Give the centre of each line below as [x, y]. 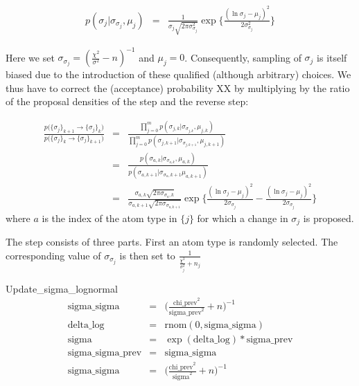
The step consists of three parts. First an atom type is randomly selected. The [172, 242]
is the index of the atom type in [110, 218]
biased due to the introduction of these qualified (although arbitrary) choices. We [178, 74]
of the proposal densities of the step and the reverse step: [127, 101]
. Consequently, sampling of [243, 57]
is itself [332, 57]
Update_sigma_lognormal [62, 288]
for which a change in [243, 218]
